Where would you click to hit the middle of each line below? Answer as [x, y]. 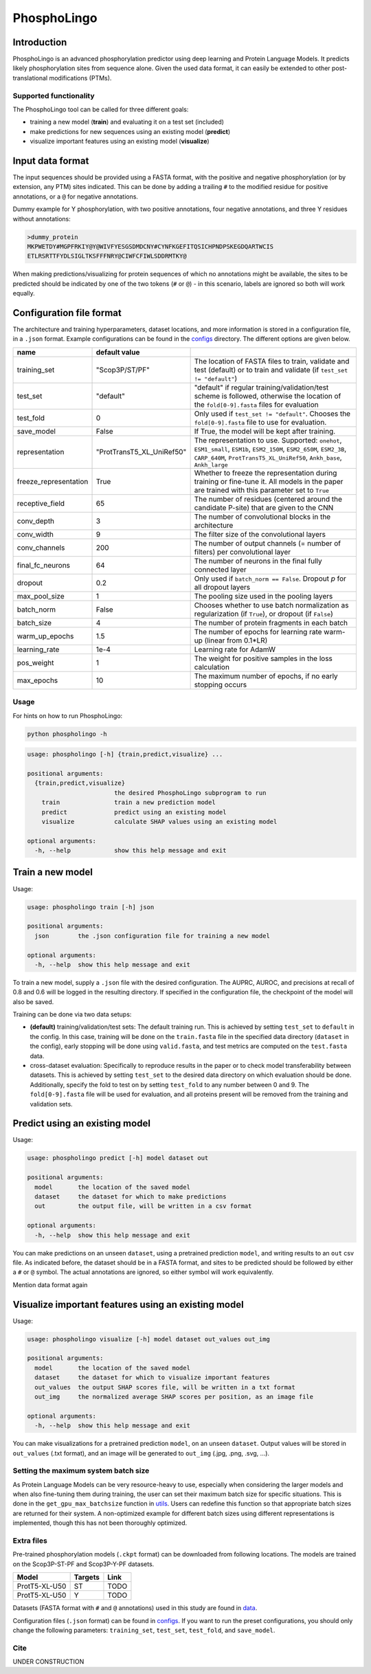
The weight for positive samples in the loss [263, 658]
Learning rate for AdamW [235, 649]
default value [118, 352]
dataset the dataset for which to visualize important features [153, 1377]
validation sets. [51, 1104]
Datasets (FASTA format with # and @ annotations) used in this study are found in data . [135, 1608]
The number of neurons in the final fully [258, 561]
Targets [87, 1577]
